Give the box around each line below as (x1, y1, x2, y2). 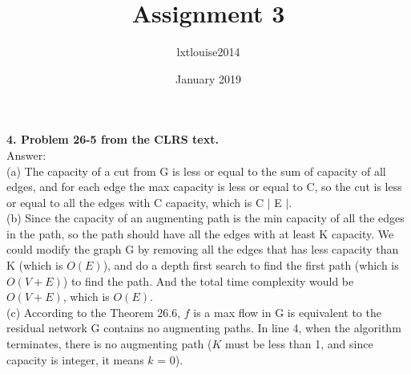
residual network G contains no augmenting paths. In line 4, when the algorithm (6, 319, 401, 336)
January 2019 (175, 70, 241, 87)
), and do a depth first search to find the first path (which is (103, 257, 399, 274)
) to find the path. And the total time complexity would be (62, 272, 354, 289)
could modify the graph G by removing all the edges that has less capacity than (6, 241, 399, 258)
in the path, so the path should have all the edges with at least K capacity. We (6, 225, 394, 242)
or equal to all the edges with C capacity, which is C (6, 193, 264, 210)
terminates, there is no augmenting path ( (6, 335, 212, 352)
